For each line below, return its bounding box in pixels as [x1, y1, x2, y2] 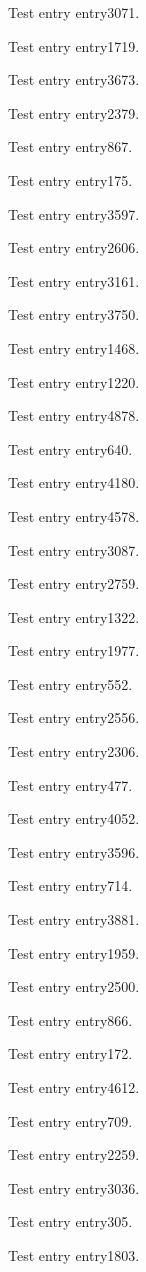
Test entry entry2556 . [8, 707, 140, 728]
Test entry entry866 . [8, 1009, 133, 1030]
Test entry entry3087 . [8, 539, 140, 560]
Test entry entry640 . [8, 438, 133, 459]
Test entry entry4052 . [8, 808, 140, 829]
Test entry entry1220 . [8, 371, 140, 392]
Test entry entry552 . [8, 673, 133, 694]
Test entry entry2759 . [8, 573, 140, 594]
